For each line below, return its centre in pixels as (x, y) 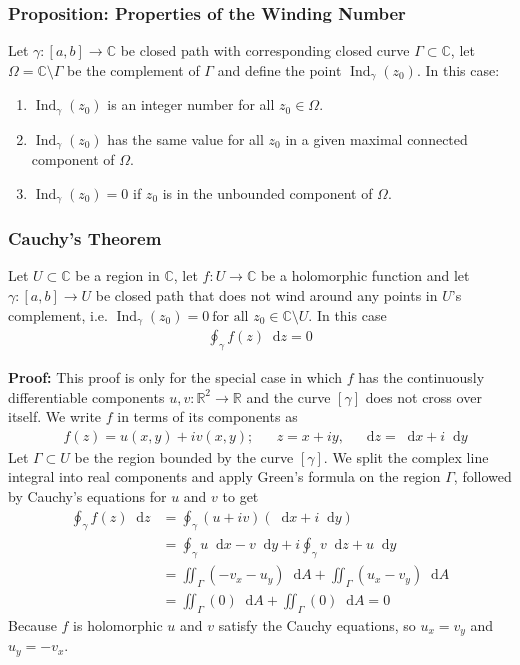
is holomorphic (118, 624)
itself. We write (55, 416)
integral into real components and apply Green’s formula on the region (224, 476)
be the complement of (133, 69)
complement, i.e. (58, 314)
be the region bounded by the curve (184, 456)
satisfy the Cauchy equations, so (317, 624)
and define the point (279, 69)
